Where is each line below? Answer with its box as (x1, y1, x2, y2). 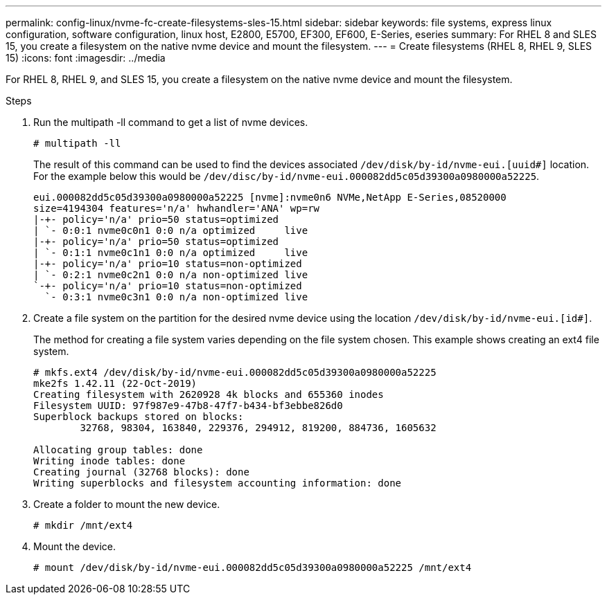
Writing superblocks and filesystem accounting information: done (33, 478, 402, 489)
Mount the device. (33, 540, 116, 552)
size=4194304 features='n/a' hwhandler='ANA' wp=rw (33, 203, 320, 214)
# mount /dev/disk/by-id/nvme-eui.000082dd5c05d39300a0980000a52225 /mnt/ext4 (33, 562, 472, 573)
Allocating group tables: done (33, 444, 203, 455)
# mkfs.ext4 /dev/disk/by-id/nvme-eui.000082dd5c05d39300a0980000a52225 (33, 367, 437, 378)
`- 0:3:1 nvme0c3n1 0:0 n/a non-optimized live (44, 291, 308, 302)
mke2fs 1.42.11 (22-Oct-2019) (33, 378, 197, 389)
